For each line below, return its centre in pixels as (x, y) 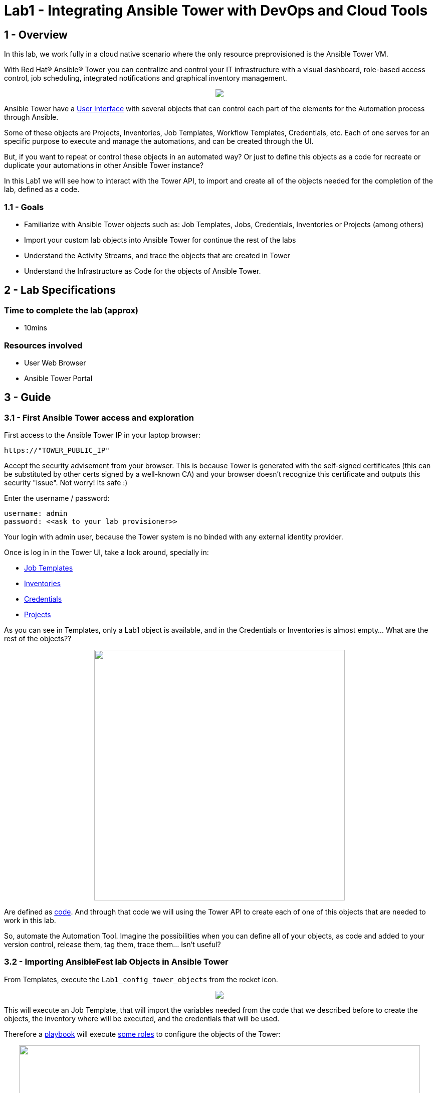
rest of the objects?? (38, 639)
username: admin (36, 514)
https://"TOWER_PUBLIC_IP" (57, 450)
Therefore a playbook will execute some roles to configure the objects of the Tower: (143, 1034)
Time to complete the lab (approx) (71, 310)
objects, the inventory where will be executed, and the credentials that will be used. (142, 1018)
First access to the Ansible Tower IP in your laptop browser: (102, 435)
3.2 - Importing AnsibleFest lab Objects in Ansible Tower (116, 962)
